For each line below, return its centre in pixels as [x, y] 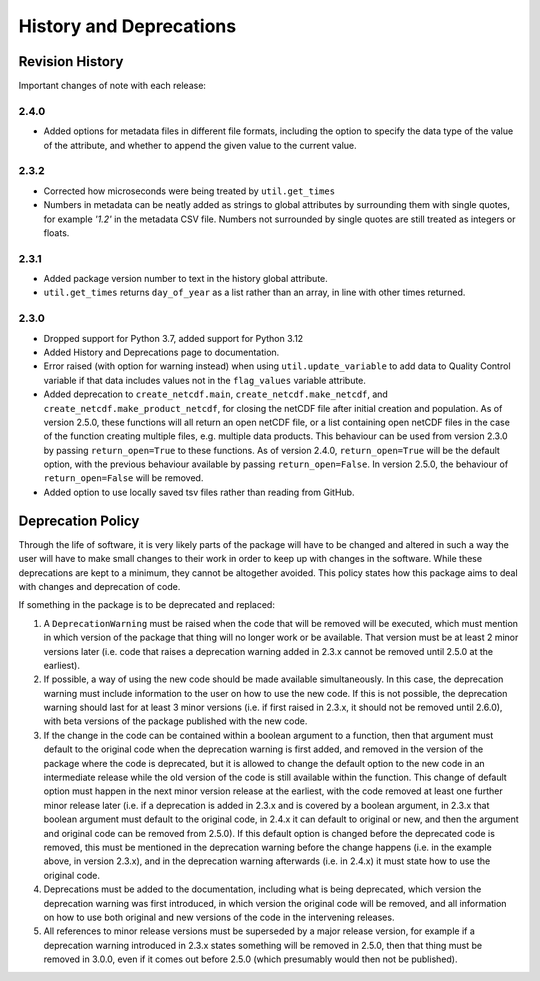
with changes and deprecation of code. [99, 586]
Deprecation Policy [79, 520]
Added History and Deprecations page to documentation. [161, 352]
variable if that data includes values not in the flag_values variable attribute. [205, 380]
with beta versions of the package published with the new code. [175, 721]
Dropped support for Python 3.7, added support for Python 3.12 [173, 338]
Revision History [71, 61]
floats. [56, 232]
